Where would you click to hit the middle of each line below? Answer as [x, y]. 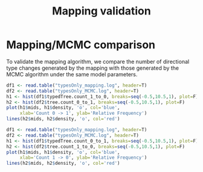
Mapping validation [101, 11]
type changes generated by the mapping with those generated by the [93, 68]
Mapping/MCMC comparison [81, 45]
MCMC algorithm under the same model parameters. [72, 74]
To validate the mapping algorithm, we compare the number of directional [98, 61]
